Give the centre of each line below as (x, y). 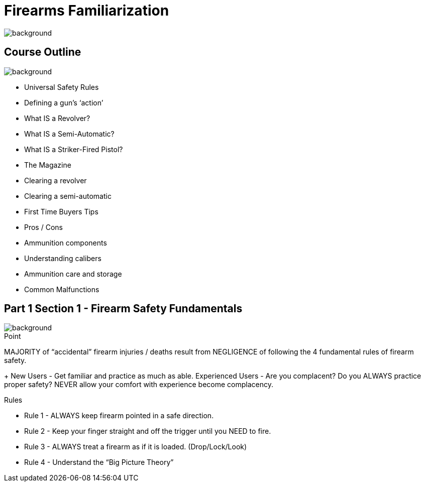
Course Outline (43, 52)
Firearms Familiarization (87, 11)
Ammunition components (66, 242)
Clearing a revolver (56, 180)
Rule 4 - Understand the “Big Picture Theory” (99, 462)
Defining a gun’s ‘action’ (64, 102)
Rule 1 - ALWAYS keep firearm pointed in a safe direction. (119, 416)
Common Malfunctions (62, 289)
